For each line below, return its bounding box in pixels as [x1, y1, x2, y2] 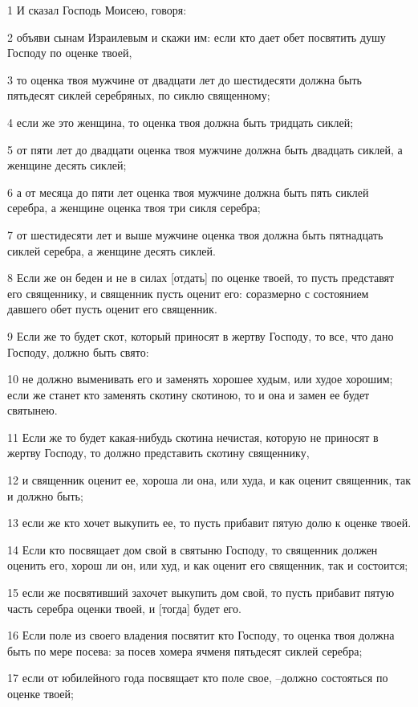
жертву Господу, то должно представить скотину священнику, [7, 444, 310, 461]
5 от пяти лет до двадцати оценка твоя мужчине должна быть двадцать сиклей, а [7, 141, 403, 157]
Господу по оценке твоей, [7, 44, 132, 61]
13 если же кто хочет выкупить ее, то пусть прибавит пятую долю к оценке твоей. [7, 514, 412, 531]
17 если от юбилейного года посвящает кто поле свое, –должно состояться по [7, 669, 388, 686]
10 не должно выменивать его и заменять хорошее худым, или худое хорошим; [7, 370, 393, 387]
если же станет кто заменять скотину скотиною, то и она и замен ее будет [7, 386, 370, 403]
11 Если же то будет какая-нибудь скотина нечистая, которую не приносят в [7, 428, 379, 445]
